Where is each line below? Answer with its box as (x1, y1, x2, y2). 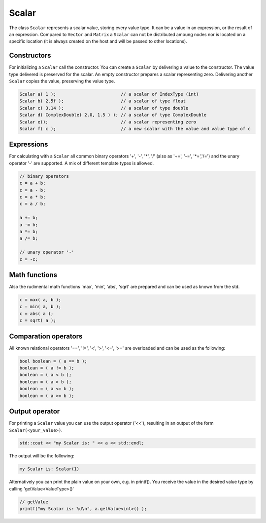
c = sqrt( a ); (19, 318, 56, 323)
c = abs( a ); (19, 311, 54, 316)
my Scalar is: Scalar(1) (19, 466, 80, 472)
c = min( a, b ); (19, 304, 62, 310)
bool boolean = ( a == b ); (19, 358, 87, 364)
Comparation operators (9, 332, 83, 340)
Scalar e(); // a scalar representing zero (19, 119, 197, 124)
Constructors (9, 51, 51, 60)
